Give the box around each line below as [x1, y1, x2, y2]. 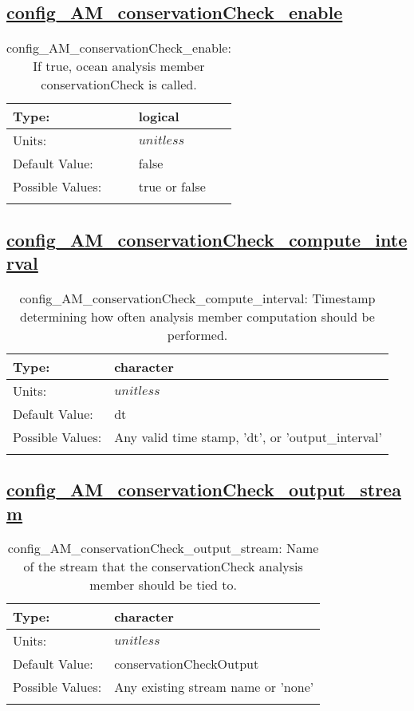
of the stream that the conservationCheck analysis [23, 557, 303, 576]
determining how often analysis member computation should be [20, 306, 375, 326]
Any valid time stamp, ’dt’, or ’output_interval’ [114, 427, 382, 446]
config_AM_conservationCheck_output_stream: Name [7, 539, 319, 558]
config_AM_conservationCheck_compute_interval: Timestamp [19, 288, 376, 307]
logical [138, 107, 179, 126]
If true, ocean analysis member [33, 57, 205, 76]
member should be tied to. [89, 575, 237, 594]
